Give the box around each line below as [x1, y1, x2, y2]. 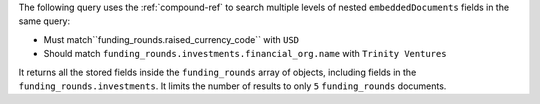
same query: [18, 15, 71, 27]
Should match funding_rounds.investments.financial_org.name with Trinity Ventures [43, 48, 447, 60]
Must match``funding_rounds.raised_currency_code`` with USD [43, 33, 300, 45]
